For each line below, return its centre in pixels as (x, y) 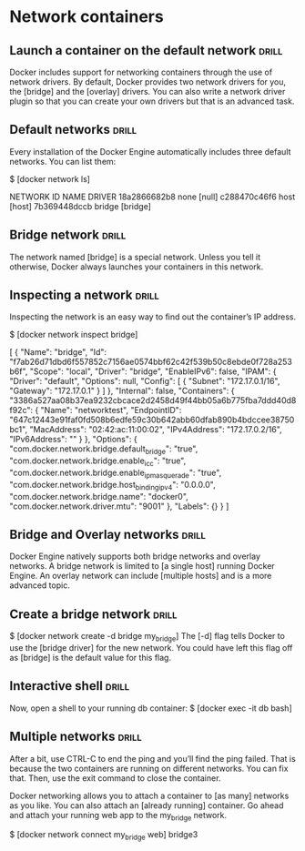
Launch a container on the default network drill (146, 51)
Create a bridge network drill (93, 614)
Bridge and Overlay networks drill (108, 535)
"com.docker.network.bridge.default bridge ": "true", (104, 450)
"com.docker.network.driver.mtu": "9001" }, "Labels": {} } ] (119, 506)
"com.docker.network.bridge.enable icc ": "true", (98, 462)
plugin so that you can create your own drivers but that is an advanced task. (152, 101)
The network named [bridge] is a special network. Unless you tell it (135, 257)
